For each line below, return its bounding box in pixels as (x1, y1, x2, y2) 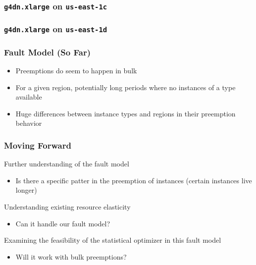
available (15, 92, 42, 102)
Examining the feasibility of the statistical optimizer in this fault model (4, 235, 221, 245)
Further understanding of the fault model (4, 159, 129, 169)
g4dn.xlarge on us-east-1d (4, 23, 107, 35)
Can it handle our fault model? (15, 218, 110, 228)
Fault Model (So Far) (4, 46, 91, 58)
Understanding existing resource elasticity (4, 202, 131, 212)
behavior (15, 118, 42, 128)
